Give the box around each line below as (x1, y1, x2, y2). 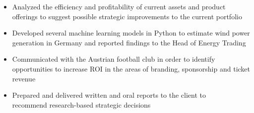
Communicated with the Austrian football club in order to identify (12, 54, 215, 64)
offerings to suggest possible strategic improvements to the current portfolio (12, 11, 242, 21)
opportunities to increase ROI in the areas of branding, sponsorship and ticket (12, 63, 251, 74)
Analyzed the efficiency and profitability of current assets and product (12, 1, 226, 11)
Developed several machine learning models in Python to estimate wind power (12, 28, 250, 38)
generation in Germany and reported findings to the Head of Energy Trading (12, 37, 246, 47)
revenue (12, 73, 36, 83)
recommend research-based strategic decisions (12, 99, 151, 110)
